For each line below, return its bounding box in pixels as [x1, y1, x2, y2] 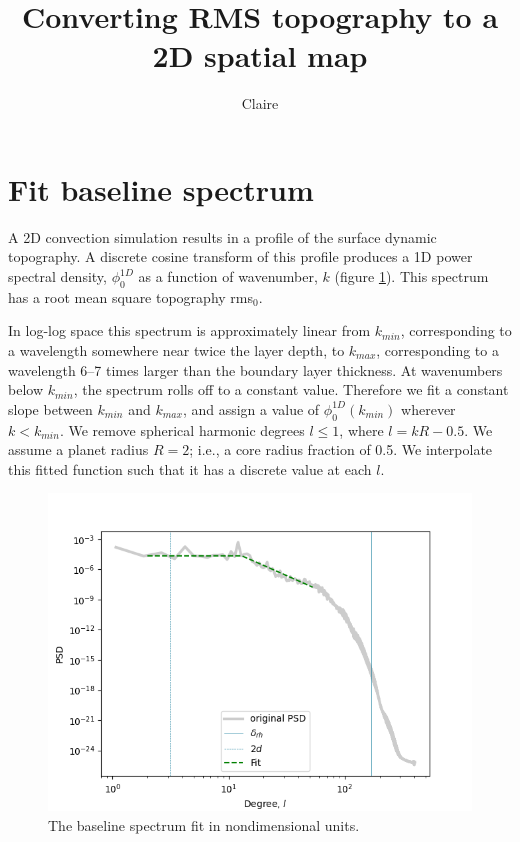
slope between [8, 398, 93, 419]
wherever [401, 398, 456, 419]
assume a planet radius [8, 439, 149, 460]
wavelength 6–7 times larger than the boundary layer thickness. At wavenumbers [8, 359, 503, 380]
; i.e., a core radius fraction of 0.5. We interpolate [189, 439, 493, 460]
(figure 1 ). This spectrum [334, 266, 489, 287]
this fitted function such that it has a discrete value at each [8, 458, 372, 479]
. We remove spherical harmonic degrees [59, 419, 305, 440]
